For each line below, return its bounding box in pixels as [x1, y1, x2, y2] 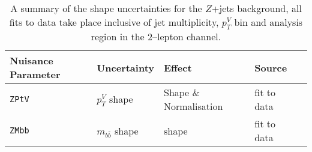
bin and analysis [234, 15, 303, 29]
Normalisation [163, 99, 223, 114]
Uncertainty [97, 60, 154, 74]
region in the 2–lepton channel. [91, 29, 221, 44]
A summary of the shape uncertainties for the [10, 1, 202, 15]
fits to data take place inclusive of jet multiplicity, [9, 15, 219, 29]
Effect [163, 60, 192, 74]
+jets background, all [211, 1, 302, 15]
